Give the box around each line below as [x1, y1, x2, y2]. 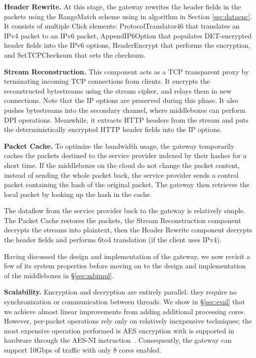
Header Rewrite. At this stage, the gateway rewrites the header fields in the [4, 1, 241, 11]
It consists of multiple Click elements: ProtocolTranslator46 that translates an [4, 21, 240, 31]
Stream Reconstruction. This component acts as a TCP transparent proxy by [4, 66, 249, 76]
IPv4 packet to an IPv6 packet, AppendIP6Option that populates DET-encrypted [4, 30, 252, 40]
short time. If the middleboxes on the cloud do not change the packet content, [4, 160, 240, 170]
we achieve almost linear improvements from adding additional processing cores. [4, 306, 246, 316]
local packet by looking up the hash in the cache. [4, 189, 152, 199]
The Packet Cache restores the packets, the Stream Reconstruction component [4, 215, 241, 225]
